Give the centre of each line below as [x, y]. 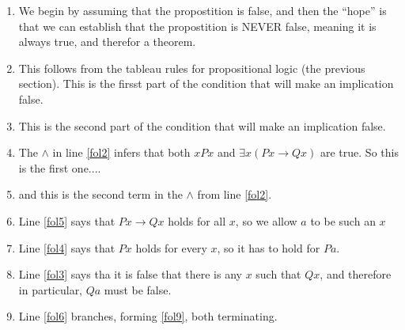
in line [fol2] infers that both [121, 152]
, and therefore [356, 274]
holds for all [197, 220]
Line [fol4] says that [67, 247]
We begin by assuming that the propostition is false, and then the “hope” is [202, 10]
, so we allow [266, 220]
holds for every [171, 247]
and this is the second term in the [100, 194]
